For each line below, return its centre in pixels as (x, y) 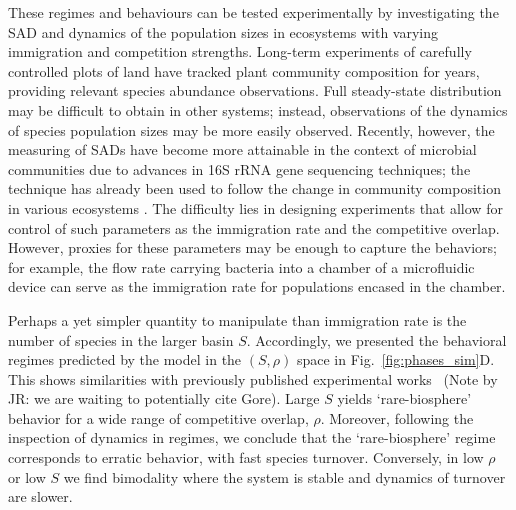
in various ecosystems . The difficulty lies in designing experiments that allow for (255, 207)
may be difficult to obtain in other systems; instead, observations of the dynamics (258, 109)
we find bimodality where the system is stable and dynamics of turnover (284, 476)
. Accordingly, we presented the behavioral (376, 339)
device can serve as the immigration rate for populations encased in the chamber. (257, 286)
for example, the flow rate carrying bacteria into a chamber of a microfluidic (241, 266)
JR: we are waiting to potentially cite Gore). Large (164, 398)
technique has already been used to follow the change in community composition (254, 188)
